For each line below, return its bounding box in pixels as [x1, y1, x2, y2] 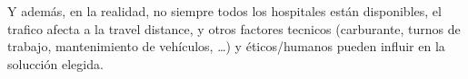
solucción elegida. [7, 54, 104, 73]
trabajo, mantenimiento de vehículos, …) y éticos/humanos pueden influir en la [7, 37, 445, 56]
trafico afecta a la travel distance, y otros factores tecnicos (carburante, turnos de [7, 19, 461, 38]
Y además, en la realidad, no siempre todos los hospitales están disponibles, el [7, 2, 442, 20]
